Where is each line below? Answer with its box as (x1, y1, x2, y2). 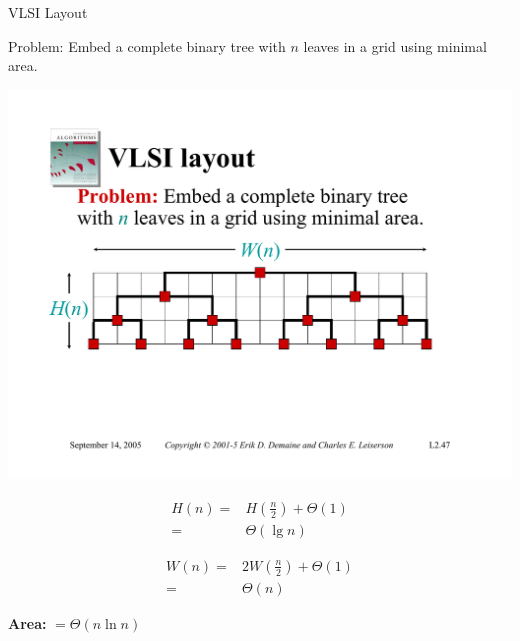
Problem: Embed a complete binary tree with (8, 35, 286, 56)
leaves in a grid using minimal (303, 35, 487, 56)
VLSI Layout (8, 2, 88, 22)
